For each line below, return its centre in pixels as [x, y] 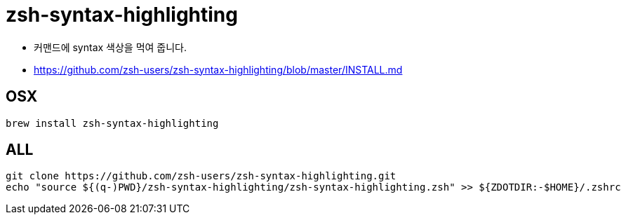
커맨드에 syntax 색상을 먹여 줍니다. [111, 47]
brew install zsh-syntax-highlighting [112, 123]
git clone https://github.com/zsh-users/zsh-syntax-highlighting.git [201, 176]
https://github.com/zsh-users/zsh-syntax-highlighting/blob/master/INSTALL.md [218, 69]
